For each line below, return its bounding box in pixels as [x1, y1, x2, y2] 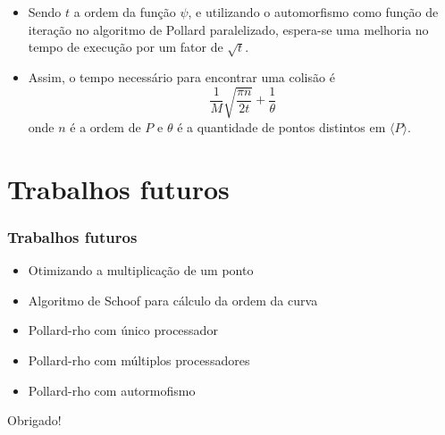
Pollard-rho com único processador [28, 321, 218, 339]
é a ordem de [70, 117, 141, 136]
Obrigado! [7, 411, 62, 430]
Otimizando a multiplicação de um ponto [28, 261, 254, 280]
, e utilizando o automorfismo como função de [188, 3, 439, 21]
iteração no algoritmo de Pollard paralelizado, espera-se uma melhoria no [28, 20, 429, 38]
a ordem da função [73, 3, 176, 21]
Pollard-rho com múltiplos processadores [28, 350, 250, 369]
